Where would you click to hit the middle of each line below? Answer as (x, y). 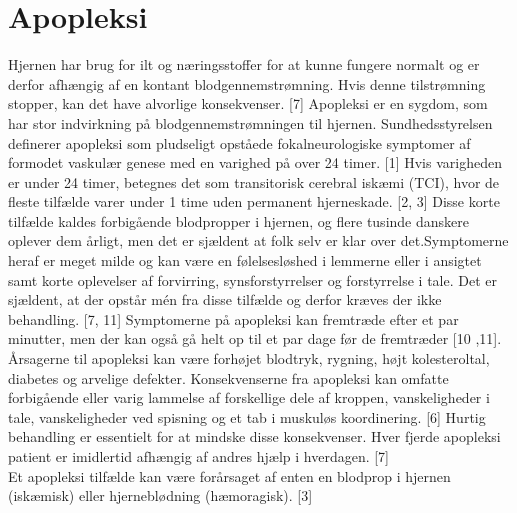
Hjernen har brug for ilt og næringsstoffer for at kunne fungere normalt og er (244, 64)
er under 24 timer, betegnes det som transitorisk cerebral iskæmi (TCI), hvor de (254, 181)
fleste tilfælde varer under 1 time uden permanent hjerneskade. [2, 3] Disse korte (254, 201)
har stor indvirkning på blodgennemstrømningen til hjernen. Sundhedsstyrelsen (250, 122)
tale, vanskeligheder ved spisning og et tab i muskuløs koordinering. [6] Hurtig (247, 416)
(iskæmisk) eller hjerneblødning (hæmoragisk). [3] (160, 495)
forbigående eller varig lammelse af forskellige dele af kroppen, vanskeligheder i (249, 397)
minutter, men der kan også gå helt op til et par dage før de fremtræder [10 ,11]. (255, 338)
